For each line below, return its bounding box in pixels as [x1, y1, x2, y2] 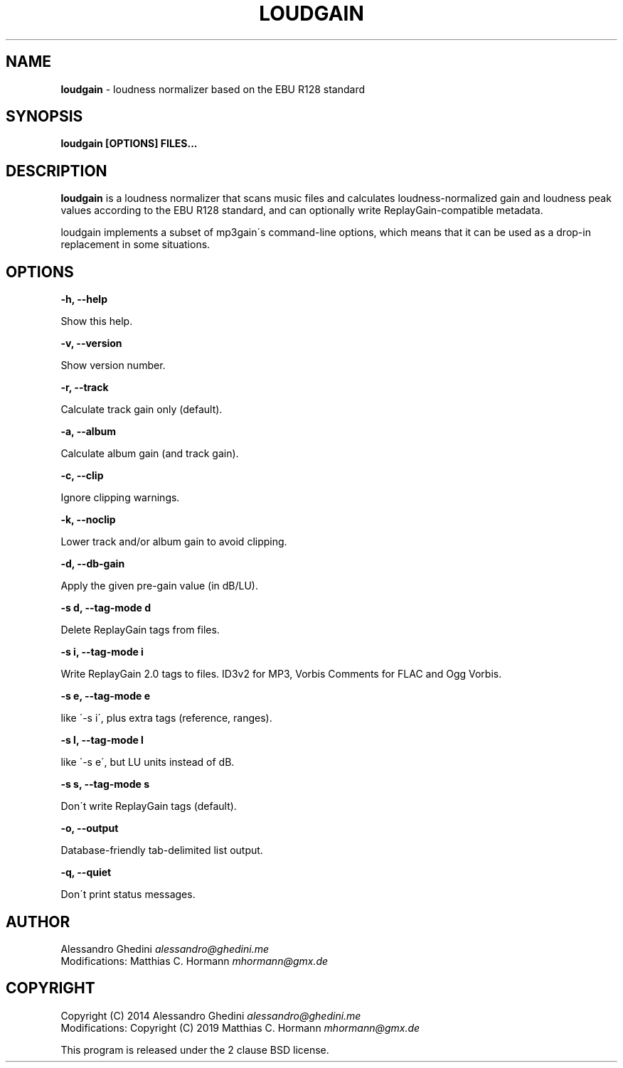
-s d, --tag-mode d [60, 602, 151, 614]
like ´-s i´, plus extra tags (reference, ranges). [60, 712, 272, 725]
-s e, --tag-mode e [60, 690, 150, 703]
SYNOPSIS [6, 107, 83, 126]
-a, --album [60, 425, 116, 438]
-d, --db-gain [60, 557, 125, 570]
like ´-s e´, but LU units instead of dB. [60, 756, 235, 769]
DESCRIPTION [6, 161, 107, 180]
